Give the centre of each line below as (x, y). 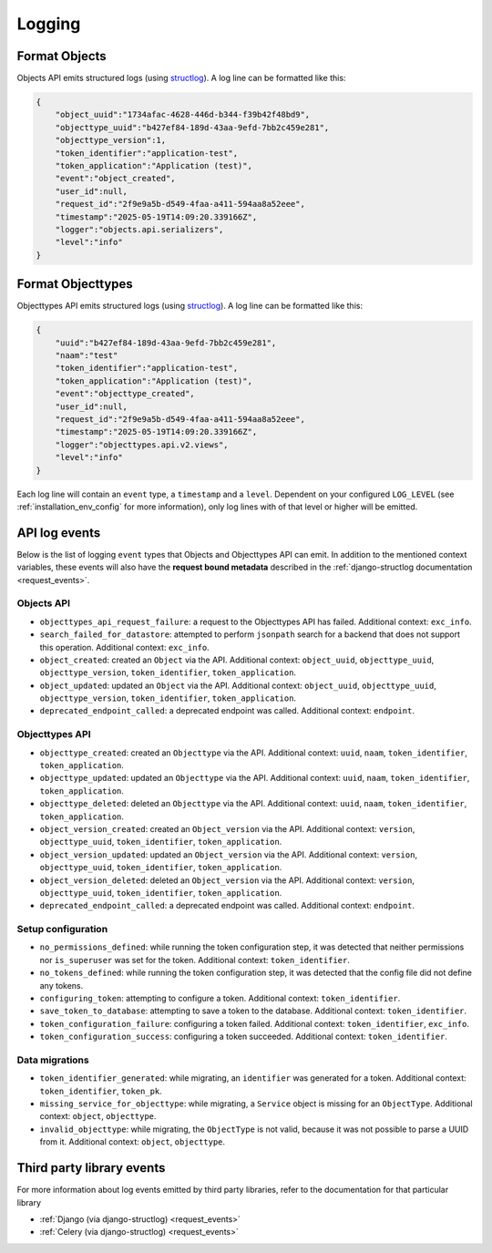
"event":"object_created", (116, 179)
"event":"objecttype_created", (125, 394)
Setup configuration (62, 929)
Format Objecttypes (75, 284)
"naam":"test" (87, 355)
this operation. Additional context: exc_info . (124, 647)
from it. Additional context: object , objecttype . (133, 1142)
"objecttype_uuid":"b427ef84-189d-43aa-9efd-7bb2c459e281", (192, 127)
